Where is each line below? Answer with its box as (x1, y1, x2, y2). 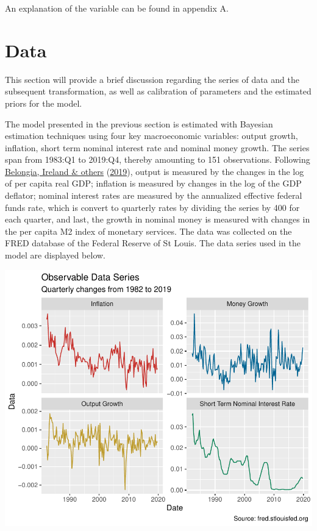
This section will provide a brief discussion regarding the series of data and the (5, 73, 299, 85)
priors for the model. (5, 96, 82, 109)
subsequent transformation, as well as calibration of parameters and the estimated (5, 85, 312, 98)
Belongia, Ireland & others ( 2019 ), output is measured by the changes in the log (5, 165, 304, 177)
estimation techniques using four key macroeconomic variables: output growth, (5, 129, 298, 142)
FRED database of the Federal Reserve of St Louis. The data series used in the (5, 237, 301, 249)
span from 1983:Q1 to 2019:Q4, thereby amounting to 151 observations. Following (5, 153, 310, 166)
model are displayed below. (5, 249, 106, 262)
